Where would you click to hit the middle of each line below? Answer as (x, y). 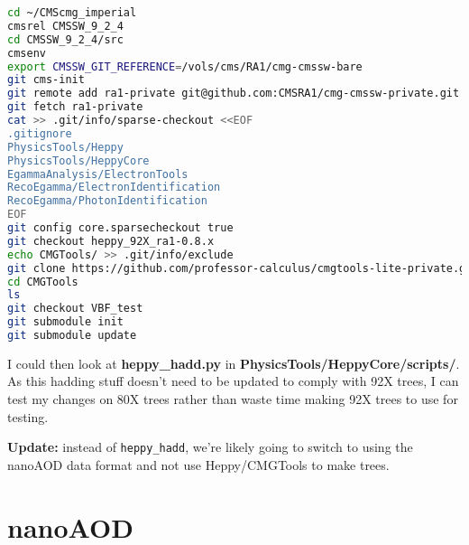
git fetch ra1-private (75, 107)
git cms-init (46, 80)
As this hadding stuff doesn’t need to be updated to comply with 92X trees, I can (233, 381)
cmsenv (27, 53)
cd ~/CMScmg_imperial (72, 13)
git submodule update (72, 335)
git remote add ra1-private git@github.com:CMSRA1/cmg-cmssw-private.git (234, 94)
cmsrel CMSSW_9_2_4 (65, 26)
